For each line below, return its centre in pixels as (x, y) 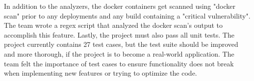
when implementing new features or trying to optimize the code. (101, 73)
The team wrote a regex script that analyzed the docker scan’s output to (114, 25)
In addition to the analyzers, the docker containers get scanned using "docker (120, 6)
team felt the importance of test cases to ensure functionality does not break (119, 63)
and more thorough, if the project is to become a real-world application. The (119, 53)
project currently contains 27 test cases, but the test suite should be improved (121, 44)
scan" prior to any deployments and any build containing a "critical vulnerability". (127, 15)
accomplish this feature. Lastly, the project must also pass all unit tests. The (119, 34)
